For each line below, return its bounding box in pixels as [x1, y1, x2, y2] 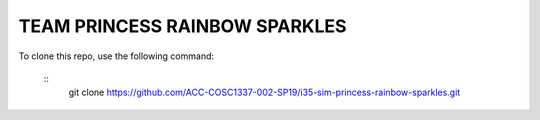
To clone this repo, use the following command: [18, 50, 215, 62]
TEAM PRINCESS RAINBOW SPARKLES [18, 15, 347, 37]
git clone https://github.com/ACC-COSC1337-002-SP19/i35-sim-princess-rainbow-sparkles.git [68, 86, 461, 99]
